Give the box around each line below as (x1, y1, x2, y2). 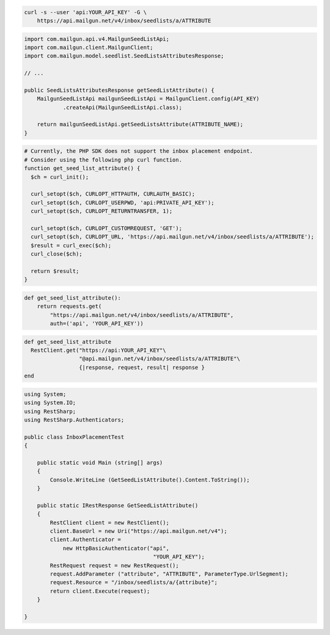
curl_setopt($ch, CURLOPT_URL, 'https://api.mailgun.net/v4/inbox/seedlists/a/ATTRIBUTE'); (31, 233, 315, 240)
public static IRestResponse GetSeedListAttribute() (37, 502, 199, 509)
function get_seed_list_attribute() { (24, 165, 141, 172)
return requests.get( (37, 303, 102, 310)
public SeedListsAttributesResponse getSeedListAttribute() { (24, 86, 215, 94)
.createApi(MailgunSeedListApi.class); (62, 104, 183, 111)
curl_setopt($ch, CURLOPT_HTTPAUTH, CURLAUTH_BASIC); (31, 190, 196, 198)
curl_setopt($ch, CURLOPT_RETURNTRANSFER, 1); (31, 208, 173, 215)
